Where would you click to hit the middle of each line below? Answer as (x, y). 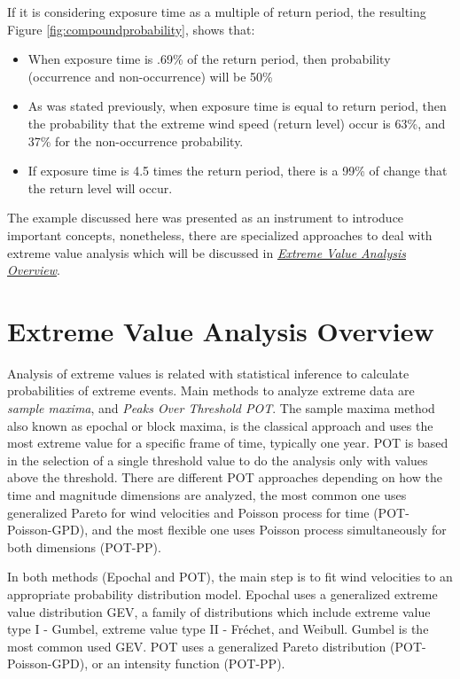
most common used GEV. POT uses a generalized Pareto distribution (197, 646)
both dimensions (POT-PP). (84, 546)
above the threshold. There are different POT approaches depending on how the (225, 477)
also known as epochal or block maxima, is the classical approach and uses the (220, 425)
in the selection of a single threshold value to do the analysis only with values (218, 460)
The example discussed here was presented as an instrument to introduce (206, 218)
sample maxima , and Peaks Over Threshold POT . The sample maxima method (221, 408)
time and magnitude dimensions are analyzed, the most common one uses (207, 495)
